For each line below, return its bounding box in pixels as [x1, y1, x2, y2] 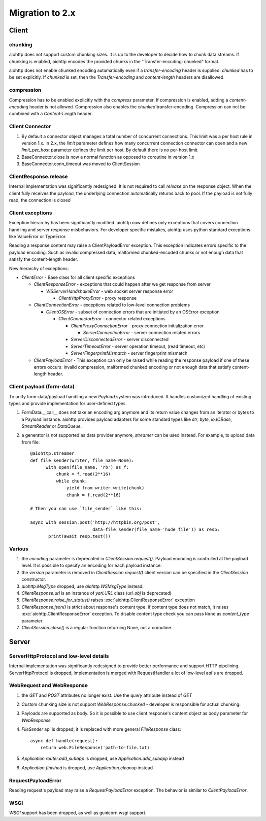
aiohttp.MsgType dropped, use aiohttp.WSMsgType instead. [21, 583, 144, 589]
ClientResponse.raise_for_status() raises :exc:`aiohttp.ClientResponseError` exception [21, 597, 195, 603]
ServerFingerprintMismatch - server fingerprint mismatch [70, 350, 188, 356]
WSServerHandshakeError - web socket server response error [46, 288, 173, 294]
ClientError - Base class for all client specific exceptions [21, 274, 135, 280]
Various [9, 545, 29, 552]
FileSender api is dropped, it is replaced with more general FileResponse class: [21, 726, 182, 732]
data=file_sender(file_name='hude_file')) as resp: [92, 526, 220, 532]
